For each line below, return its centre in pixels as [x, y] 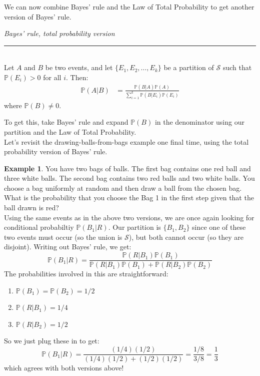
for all [52, 77]
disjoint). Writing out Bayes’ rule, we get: [68, 247]
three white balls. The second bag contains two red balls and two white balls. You [129, 178]
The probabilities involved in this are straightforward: [86, 274]
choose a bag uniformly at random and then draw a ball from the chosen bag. [123, 187]
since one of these [219, 227]
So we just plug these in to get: [52, 341]
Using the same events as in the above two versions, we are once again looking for [129, 217]
